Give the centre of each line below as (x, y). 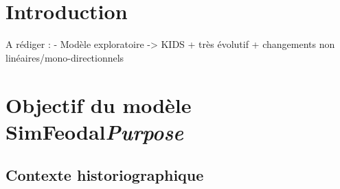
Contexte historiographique (105, 175)
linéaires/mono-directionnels (65, 57)
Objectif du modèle (99, 104)
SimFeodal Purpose (94, 131)
